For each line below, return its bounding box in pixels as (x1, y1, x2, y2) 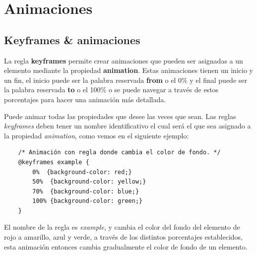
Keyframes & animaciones (4, 32, 140, 47)
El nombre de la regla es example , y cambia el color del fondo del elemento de (4, 222, 240, 232)
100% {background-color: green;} (32, 197, 143, 205)
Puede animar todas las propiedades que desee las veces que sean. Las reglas (4, 111, 236, 121)
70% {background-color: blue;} (32, 188, 139, 195)
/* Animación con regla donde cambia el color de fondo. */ (18, 149, 221, 156)
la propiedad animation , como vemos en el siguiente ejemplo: (4, 130, 189, 140)
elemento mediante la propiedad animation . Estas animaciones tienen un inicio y (4, 65, 253, 75)
